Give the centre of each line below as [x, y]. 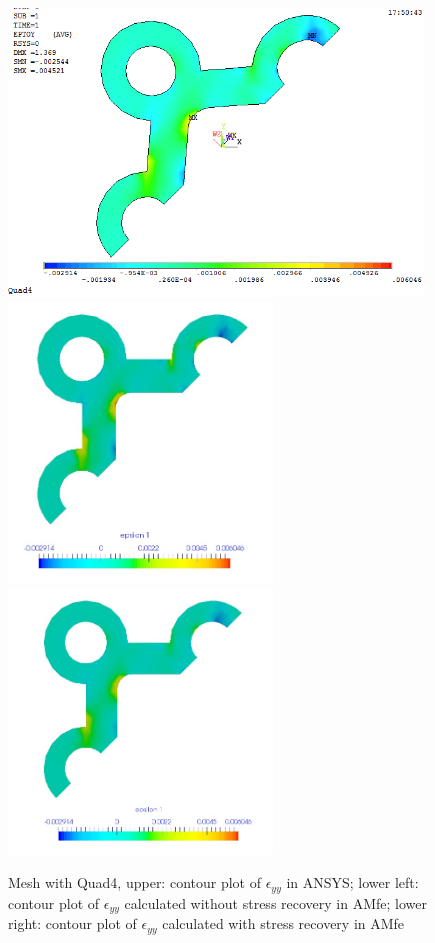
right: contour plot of [72, 923]
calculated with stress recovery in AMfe [283, 923]
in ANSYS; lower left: [352, 882]
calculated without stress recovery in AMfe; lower [275, 902]
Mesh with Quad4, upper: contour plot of [134, 882]
